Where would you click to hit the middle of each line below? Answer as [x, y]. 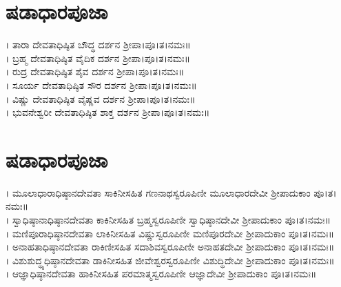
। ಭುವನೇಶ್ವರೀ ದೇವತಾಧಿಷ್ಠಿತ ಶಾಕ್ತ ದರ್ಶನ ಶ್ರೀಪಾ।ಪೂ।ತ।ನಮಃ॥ [108, 112]
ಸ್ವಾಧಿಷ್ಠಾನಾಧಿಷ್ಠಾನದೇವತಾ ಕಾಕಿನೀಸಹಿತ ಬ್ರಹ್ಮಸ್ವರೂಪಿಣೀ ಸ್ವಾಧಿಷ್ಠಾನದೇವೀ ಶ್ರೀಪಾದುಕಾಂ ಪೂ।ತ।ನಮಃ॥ [171, 219]
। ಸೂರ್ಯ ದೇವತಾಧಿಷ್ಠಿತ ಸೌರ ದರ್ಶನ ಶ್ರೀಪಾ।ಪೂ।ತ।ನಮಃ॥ [101, 85]
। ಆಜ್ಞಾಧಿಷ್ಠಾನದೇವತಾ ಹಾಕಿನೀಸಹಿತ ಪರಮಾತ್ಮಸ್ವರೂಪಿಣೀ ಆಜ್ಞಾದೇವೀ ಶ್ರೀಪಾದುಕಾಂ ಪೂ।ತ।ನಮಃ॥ [161, 274]
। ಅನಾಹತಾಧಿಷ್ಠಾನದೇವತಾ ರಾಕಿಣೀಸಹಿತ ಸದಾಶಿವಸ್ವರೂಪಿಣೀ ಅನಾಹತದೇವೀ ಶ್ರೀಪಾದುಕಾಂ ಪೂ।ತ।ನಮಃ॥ [170, 247]
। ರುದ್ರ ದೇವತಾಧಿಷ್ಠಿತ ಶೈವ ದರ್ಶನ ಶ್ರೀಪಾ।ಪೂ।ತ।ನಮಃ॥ [95, 71]
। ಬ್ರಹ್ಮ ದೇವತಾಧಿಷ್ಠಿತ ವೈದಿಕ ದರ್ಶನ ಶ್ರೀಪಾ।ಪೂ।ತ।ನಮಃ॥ [98, 58]
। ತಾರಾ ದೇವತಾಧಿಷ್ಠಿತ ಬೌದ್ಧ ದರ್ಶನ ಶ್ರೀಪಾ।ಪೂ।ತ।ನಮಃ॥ [98, 44]
